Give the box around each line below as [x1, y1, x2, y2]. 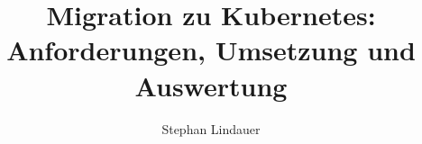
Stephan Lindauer [161, 119, 261, 138]
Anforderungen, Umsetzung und [6, 31, 416, 68]
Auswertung [134, 67, 288, 103]
